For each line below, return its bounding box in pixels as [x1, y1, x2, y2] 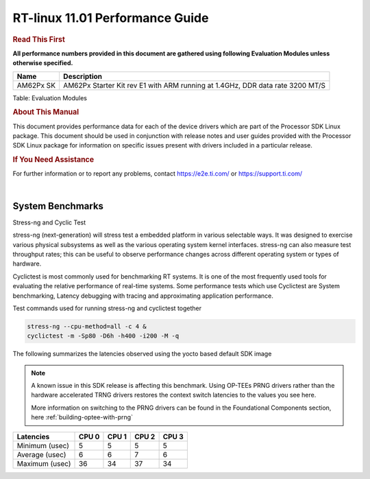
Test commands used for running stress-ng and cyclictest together [12, 304, 202, 312]
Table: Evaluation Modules [12, 93, 87, 102]
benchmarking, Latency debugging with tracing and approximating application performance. [12, 292, 273, 300]
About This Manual [12, 107, 79, 117]
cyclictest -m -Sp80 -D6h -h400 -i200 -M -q [27, 332, 180, 340]
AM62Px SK [16, 80, 56, 90]
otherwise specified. [12, 59, 73, 67]
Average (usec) [16, 449, 66, 459]
